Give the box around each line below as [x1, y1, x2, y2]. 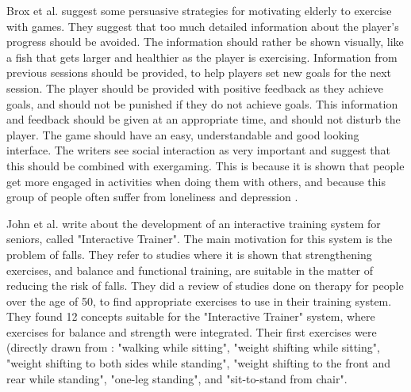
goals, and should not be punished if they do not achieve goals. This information [6, 95, 398, 112]
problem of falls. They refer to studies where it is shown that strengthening [6, 245, 372, 262]
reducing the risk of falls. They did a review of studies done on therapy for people [6, 277, 404, 294]
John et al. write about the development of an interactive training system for [6, 215, 381, 231]
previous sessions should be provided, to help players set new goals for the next [6, 64, 391, 81]
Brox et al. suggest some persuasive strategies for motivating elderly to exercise [6, 2, 392, 18]
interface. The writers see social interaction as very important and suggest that [6, 142, 391, 158]
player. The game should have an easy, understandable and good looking [6, 126, 359, 143]
